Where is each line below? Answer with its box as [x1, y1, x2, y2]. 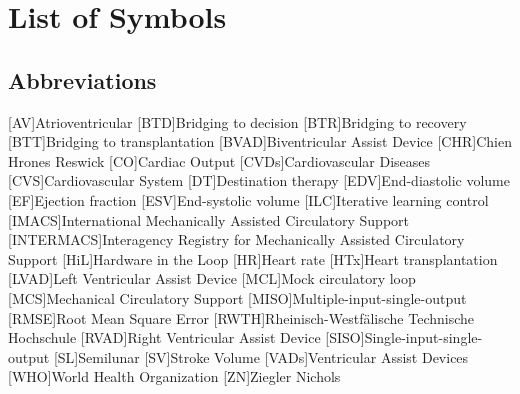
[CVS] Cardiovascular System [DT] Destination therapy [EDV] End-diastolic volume [8, 170, 510, 191]
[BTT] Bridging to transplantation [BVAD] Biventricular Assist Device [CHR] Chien [8, 131, 512, 152]
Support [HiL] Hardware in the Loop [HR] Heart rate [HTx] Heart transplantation [8, 248, 498, 269]
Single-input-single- [364, 327, 483, 348]
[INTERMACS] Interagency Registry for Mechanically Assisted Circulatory [8, 229, 465, 250]
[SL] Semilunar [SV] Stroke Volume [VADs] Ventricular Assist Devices [53, 346, 469, 367]
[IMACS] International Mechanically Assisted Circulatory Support [8, 209, 410, 230]
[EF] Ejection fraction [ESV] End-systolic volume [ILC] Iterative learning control [8, 189, 489, 210]
